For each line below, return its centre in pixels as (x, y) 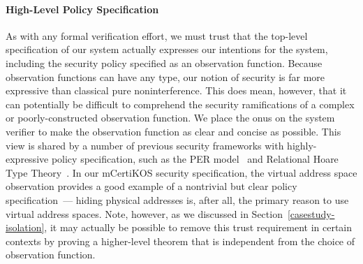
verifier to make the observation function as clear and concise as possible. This (173, 131)
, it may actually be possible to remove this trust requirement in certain (198, 227)
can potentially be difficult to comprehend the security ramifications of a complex (180, 104)
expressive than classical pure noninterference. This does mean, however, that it (176, 90)
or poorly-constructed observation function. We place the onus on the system (170, 118)
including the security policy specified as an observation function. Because (164, 63)
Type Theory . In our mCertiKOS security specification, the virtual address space (181, 172)
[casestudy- (311, 213)
